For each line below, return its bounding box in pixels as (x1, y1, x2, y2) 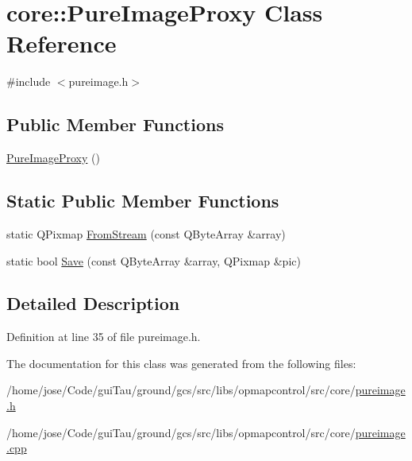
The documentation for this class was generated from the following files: (6, 354, 356, 371)
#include (6, 73, 51, 90)
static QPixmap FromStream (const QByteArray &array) (6, 225, 286, 242)
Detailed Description (6, 291, 180, 316)
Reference (6, 27, 117, 60)
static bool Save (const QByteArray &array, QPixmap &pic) (6, 252, 301, 269)
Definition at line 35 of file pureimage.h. (6, 328, 201, 345)
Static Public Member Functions (6, 188, 279, 213)
